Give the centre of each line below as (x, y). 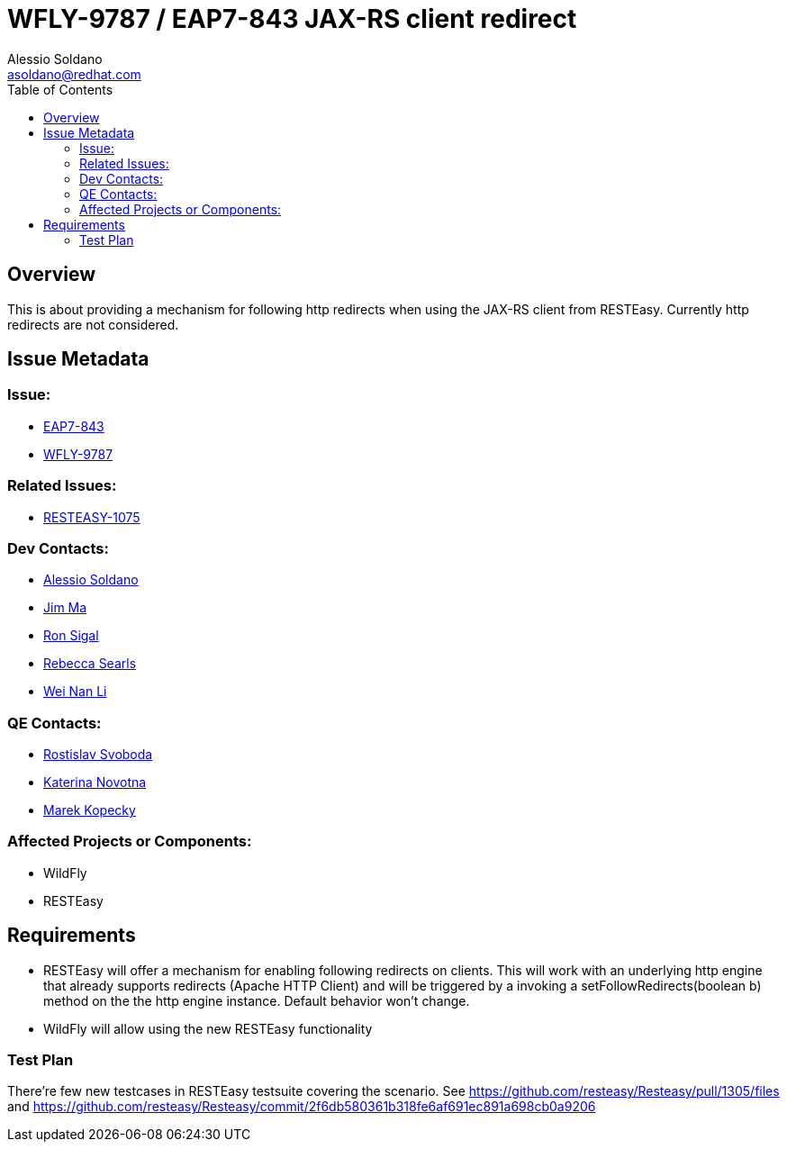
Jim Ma (65, 608)
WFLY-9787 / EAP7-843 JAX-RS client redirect (292, 19)
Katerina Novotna (95, 783)
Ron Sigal (71, 636)
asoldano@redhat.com (74, 74)
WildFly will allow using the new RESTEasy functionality (208, 1028)
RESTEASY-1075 (92, 517)
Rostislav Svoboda (98, 755)
